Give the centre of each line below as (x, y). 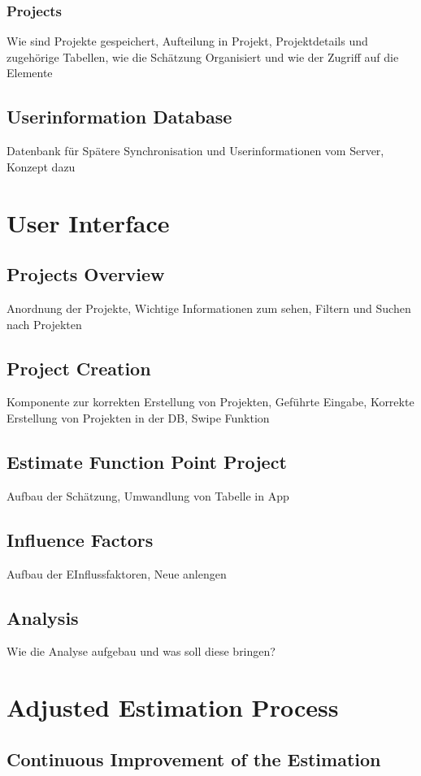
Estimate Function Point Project (147, 461)
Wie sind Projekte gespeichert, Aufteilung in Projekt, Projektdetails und (187, 41)
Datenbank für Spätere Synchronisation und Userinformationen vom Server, (195, 151)
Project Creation (79, 368)
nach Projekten (44, 324)
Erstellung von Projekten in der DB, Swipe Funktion (138, 417)
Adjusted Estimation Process (173, 707)
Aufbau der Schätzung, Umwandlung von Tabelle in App (148, 495)
